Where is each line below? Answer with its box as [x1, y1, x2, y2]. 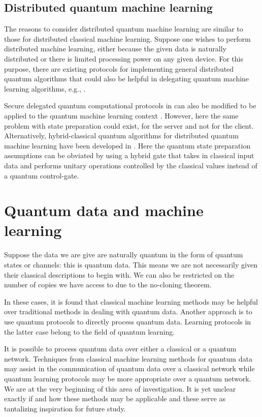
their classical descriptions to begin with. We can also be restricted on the [4, 269, 235, 280]
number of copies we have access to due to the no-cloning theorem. [4, 279, 212, 290]
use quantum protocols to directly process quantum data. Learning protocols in [4, 316, 251, 326]
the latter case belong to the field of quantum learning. [4, 326, 175, 337]
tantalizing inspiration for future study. [4, 403, 126, 413]
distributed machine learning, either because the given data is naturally [4, 43, 226, 54]
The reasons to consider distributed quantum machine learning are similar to [4, 23, 243, 34]
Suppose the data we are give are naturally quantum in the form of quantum [4, 249, 243, 260]
